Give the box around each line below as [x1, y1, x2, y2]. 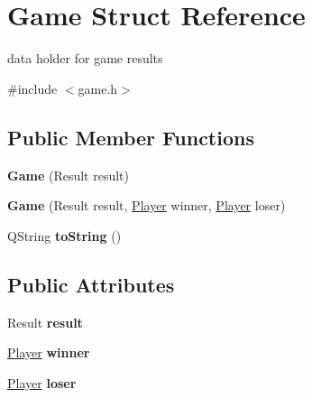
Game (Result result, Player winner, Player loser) [7, 196, 286, 215]
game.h [78, 79, 118, 97]
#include [7, 79, 58, 97]
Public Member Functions [7, 123, 254, 151]
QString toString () [7, 226, 122, 245]
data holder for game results [7, 49, 163, 68]
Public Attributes [7, 270, 175, 298]
